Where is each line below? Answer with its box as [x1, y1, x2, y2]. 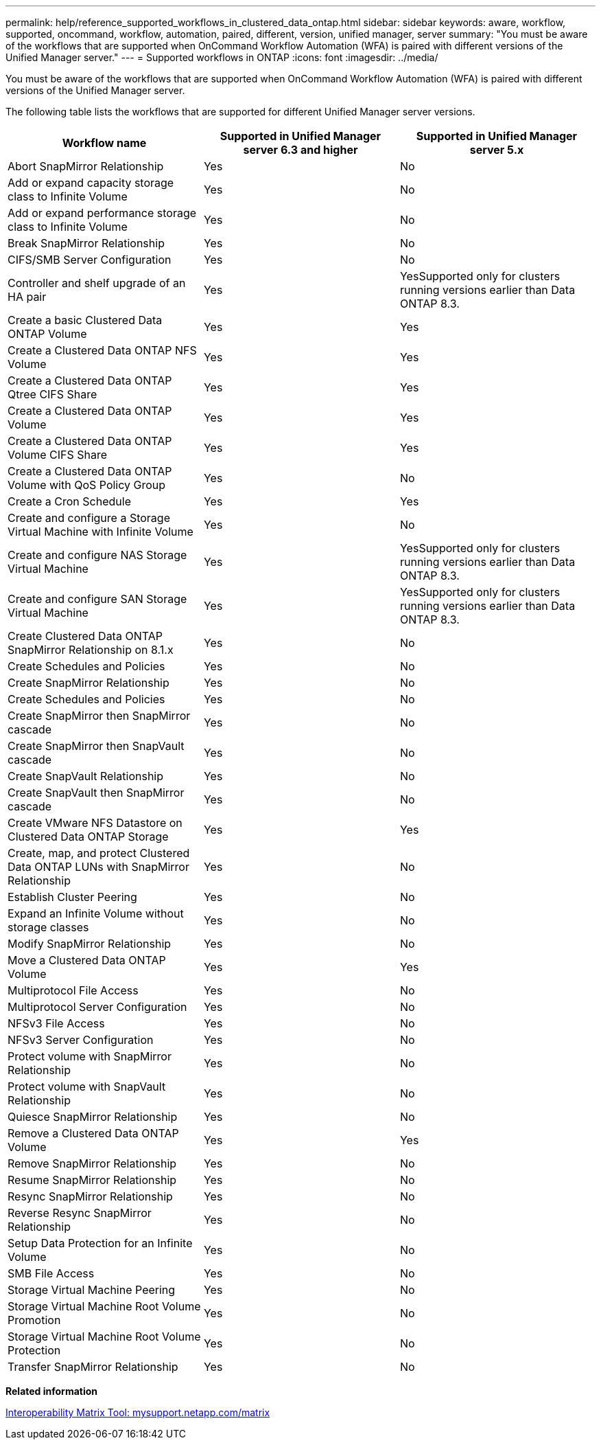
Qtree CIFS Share [8, 387, 97, 401]
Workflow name [62, 136, 147, 150]
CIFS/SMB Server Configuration [8, 253, 172, 266]
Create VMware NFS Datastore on [8, 816, 182, 830]
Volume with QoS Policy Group [8, 478, 166, 492]
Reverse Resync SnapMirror [8, 1206, 152, 1220]
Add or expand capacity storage [8, 176, 174, 190]
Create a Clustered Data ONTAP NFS [8, 343, 197, 357]
